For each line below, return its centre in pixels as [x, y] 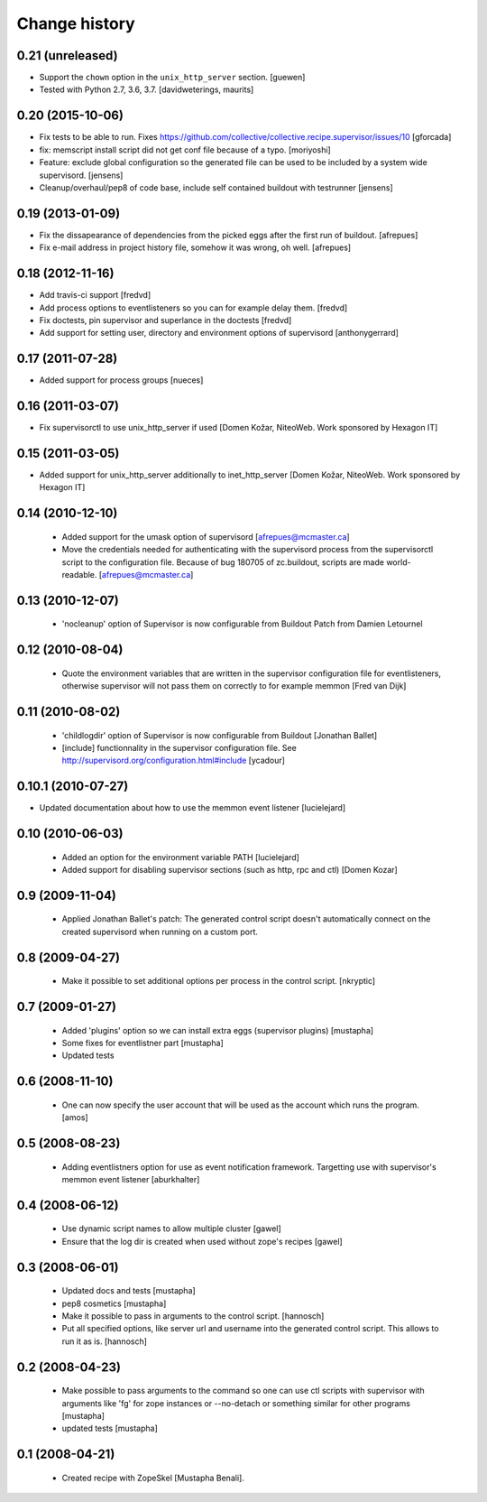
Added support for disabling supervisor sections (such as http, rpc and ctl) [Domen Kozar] [230, 870]
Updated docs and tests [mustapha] [129, 1291]
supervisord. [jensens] [81, 175]
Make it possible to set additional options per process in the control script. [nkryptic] [219, 981]
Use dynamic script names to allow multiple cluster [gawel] [171, 1228]
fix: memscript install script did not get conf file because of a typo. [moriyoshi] [185, 150]
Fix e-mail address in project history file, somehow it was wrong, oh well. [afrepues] [195, 247]
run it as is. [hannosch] [105, 1341]
